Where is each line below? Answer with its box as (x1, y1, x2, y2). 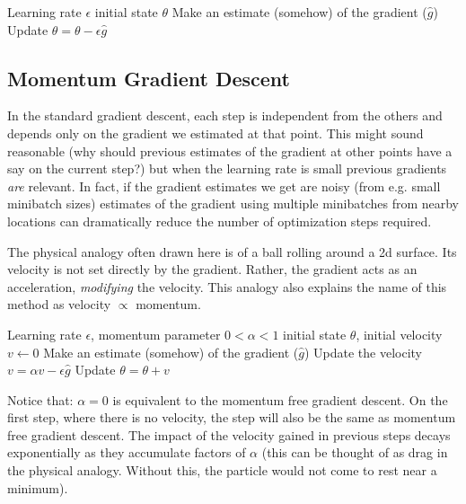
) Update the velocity (303, 342, 422, 361)
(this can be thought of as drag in (261, 443, 448, 462)
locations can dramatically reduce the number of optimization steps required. (7, 211, 432, 230)
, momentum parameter (91, 324, 221, 343)
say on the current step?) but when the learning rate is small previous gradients (7, 159, 447, 178)
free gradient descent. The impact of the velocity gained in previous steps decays (7, 425, 451, 444)
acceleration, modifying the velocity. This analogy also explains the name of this (7, 277, 447, 296)
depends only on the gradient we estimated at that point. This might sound (7, 123, 424, 142)
